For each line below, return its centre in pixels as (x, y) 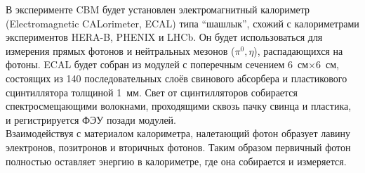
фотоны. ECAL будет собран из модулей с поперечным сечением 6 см (157, 64)
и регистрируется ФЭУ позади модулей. (91, 119)
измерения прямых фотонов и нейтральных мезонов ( (120, 50)
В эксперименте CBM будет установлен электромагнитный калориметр (158, 9)
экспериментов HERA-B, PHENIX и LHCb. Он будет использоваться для (164, 37)
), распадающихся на (298, 50)
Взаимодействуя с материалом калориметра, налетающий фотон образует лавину (178, 133)
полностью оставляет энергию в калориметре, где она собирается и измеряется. (176, 161)
